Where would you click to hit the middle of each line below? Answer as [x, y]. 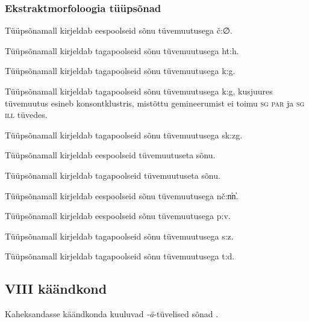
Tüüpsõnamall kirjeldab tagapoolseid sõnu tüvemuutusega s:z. [119, 236]
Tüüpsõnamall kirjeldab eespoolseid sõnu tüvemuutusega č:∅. [119, 30]
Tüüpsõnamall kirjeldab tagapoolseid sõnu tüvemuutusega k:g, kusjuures [139, 91]
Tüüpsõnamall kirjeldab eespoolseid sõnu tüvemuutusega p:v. [118, 216]
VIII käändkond [56, 289]
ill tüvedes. [26, 115]
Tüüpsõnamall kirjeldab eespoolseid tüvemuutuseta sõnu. [110, 155]
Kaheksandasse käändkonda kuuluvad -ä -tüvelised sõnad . [112, 314]
